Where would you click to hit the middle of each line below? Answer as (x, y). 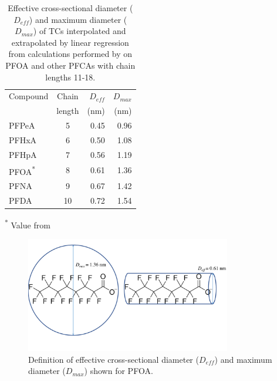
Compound (29, 96)
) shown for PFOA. (119, 371)
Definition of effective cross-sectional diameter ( (114, 359)
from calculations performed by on (70, 54)
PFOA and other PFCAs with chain (70, 65)
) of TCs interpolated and (80, 31)
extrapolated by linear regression (70, 42)
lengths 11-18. (70, 77)
